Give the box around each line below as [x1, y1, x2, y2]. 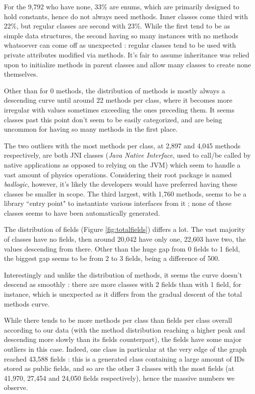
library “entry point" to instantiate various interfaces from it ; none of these [4, 198, 231, 208]
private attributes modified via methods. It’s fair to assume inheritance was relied [4, 49, 250, 59]
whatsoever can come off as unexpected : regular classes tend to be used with [4, 40, 236, 50]
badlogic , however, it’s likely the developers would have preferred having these [4, 179, 237, 189]
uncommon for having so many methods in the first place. [4, 124, 178, 134]
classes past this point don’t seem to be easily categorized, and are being [4, 114, 223, 124]
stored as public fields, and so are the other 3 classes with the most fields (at [4, 363, 234, 373]
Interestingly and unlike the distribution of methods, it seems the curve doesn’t [4, 269, 242, 280]
